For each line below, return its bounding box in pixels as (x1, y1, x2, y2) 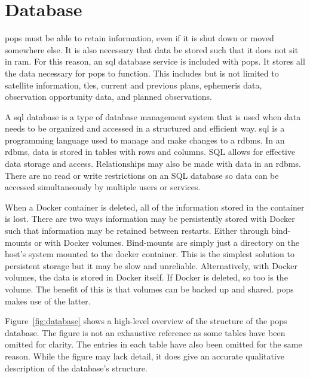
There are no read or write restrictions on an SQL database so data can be (5, 169, 279, 181)
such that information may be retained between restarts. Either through (5, 224, 269, 237)
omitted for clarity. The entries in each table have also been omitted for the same (5, 338, 302, 350)
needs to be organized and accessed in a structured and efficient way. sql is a (5, 122, 285, 135)
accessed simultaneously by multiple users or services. (5, 181, 201, 193)
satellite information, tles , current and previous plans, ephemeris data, (5, 78, 262, 91)
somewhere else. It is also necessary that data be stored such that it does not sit (5, 43, 299, 56)
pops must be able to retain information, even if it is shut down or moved (5, 32, 274, 44)
